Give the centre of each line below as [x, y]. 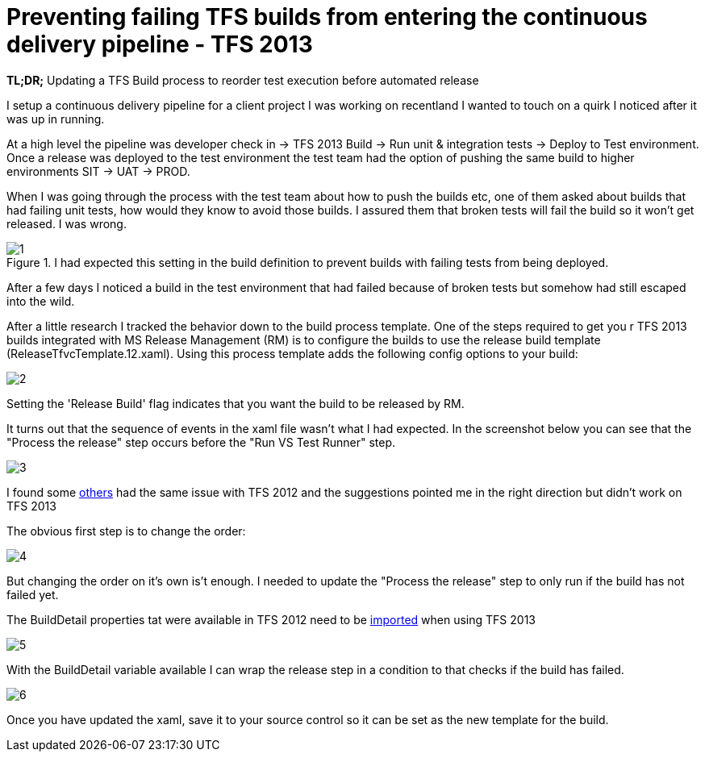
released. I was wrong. [67, 223]
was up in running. [56, 119]
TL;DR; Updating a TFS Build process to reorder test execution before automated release [243, 80]
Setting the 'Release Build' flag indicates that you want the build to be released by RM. [236, 403]
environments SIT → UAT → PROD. [98, 171]
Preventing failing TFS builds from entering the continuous [327, 17]
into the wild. [41, 301]
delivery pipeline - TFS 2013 [160, 44]
